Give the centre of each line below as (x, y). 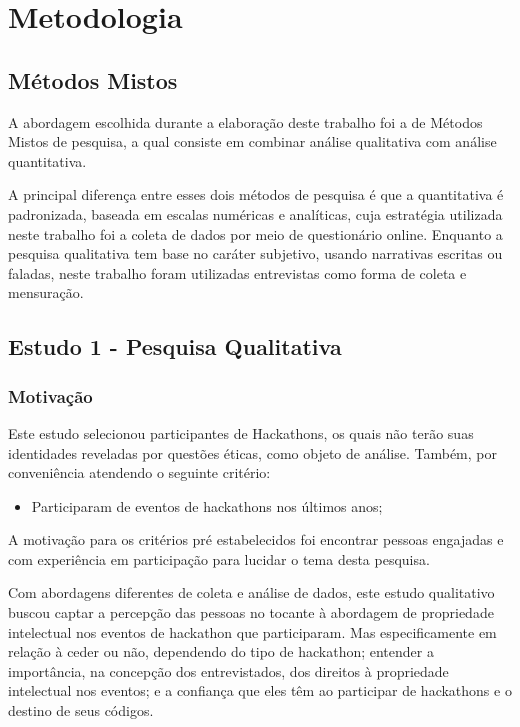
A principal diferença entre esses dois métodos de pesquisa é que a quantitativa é (256, 194)
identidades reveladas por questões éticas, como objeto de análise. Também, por (252, 452)
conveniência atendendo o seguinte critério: (139, 472)
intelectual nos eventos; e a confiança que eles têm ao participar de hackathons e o (260, 690)
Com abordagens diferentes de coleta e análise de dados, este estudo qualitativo (251, 592)
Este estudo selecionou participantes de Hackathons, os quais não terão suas (241, 432)
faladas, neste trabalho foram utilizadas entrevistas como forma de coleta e (237, 272)
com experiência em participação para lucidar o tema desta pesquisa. (219, 558)
